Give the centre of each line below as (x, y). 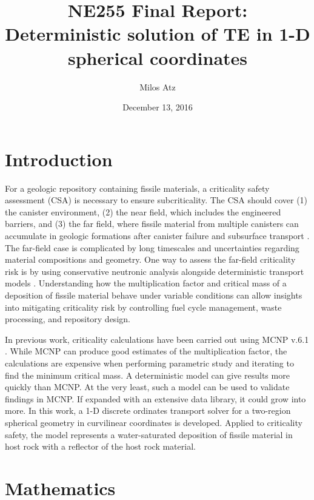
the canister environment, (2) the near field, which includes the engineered (143, 211)
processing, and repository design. (68, 319)
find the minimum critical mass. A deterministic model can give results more (147, 375)
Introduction (59, 159)
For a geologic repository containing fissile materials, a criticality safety (137, 188)
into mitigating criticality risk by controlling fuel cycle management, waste (143, 307)
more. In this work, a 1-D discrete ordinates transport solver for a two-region (148, 410)
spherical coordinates (158, 57)
